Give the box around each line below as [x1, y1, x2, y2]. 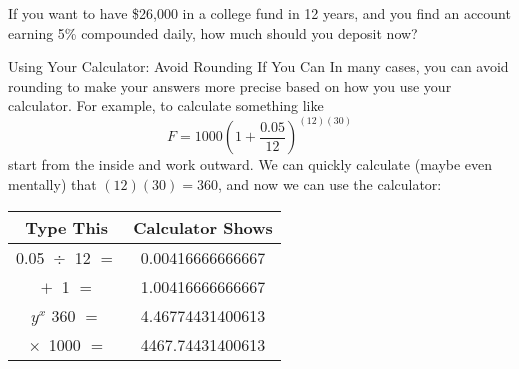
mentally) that [8, 174, 97, 194]
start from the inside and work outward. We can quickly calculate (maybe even [8, 154, 493, 175]
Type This [25, 215, 108, 239]
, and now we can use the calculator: [217, 174, 442, 194]
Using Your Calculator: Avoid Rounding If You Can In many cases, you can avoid [8, 56, 509, 77]
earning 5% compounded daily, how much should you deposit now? [8, 22, 418, 43]
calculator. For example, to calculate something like [8, 95, 324, 116]
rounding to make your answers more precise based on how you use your [8, 75, 452, 96]
